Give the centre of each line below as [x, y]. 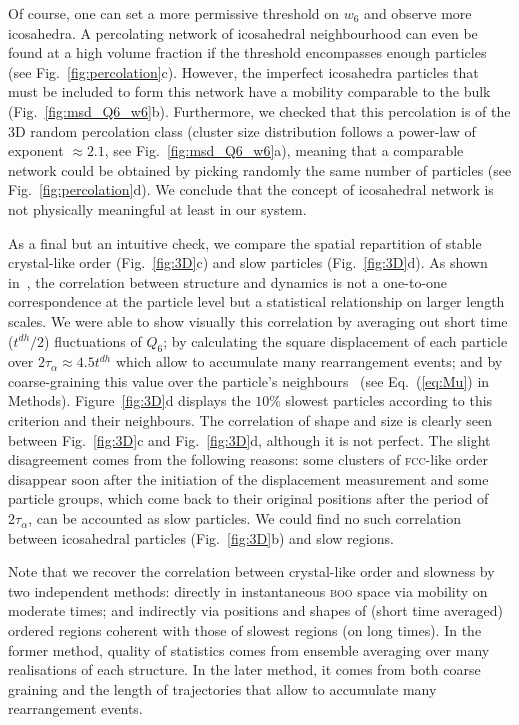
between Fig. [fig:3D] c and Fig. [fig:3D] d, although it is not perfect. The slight [249, 439]
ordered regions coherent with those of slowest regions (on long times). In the [245, 630]
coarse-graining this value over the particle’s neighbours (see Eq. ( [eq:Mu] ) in [249, 380]
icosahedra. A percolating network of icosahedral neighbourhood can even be [243, 32]
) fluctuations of [93, 340]
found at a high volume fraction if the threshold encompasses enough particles [247, 52]
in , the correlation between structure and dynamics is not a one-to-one [228, 281]
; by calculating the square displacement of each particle [335, 340]
